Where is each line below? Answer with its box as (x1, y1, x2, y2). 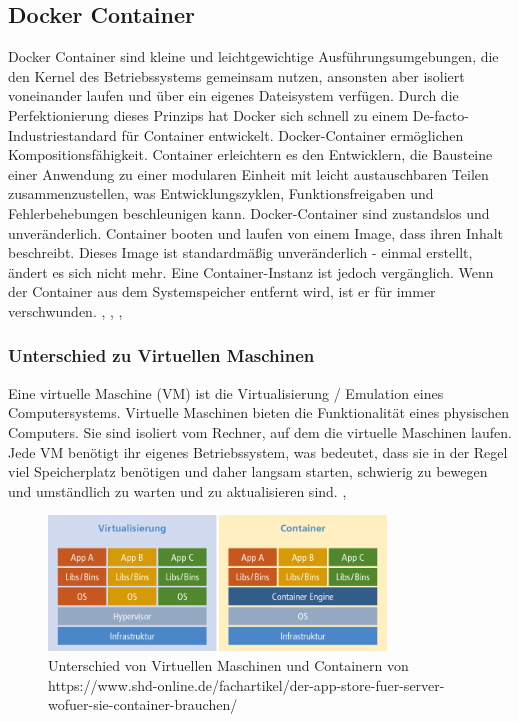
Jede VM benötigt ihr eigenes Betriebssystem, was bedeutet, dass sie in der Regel (8, 441, 508, 462)
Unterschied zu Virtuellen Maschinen (8, 343, 315, 368)
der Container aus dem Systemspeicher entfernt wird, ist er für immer (8, 281, 436, 302)
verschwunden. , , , (8, 300, 123, 321)
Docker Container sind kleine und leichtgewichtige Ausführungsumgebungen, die (8, 46, 499, 67)
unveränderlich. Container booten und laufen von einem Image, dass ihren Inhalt (8, 222, 504, 243)
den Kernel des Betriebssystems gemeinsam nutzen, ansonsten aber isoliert (8, 65, 465, 86)
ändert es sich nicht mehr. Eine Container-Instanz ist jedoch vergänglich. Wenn (8, 261, 494, 282)
